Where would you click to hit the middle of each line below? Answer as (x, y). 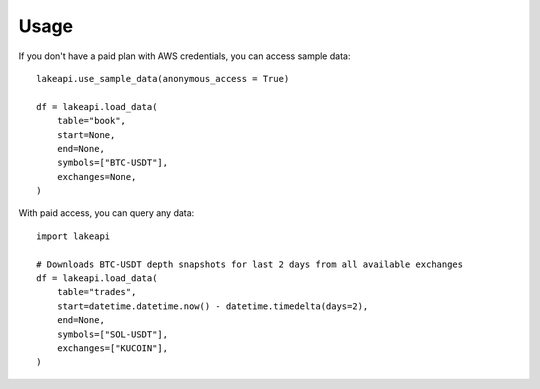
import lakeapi (73, 236)
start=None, (86, 134)
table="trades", (96, 292)
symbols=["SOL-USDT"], (112, 334)
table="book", (91, 121)
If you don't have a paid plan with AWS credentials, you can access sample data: (184, 56)
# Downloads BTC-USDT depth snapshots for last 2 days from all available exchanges (250, 264)
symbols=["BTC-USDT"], (112, 163)
